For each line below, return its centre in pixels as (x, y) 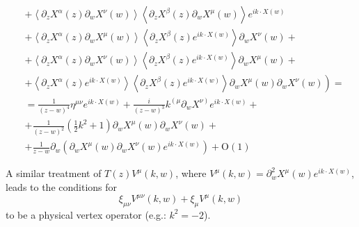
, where (191, 173)
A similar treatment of (54, 173)
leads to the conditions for (62, 187)
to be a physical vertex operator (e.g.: (86, 214)
